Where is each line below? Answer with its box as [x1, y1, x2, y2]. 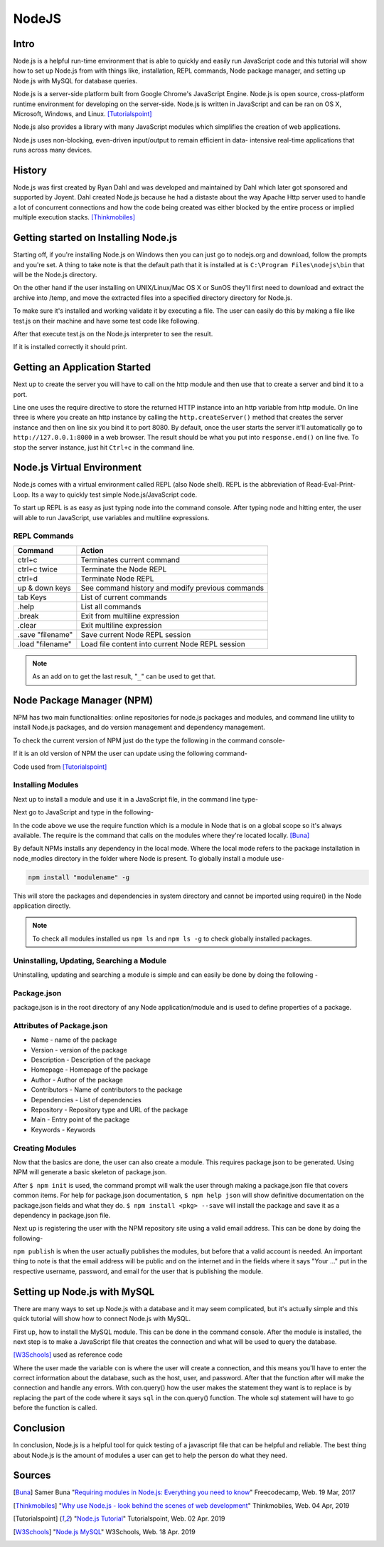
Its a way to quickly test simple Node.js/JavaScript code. [31, 490, 198, 499]
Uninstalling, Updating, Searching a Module [13, 956, 167, 966]
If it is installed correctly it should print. [13, 343, 127, 351]
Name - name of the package [31, 1035, 117, 1044]
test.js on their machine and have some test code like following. [13, 316, 199, 325]
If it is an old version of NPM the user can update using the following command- [13, 749, 248, 758]
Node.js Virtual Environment [13, 462, 142, 474]
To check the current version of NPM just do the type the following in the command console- [13, 736, 286, 745]
